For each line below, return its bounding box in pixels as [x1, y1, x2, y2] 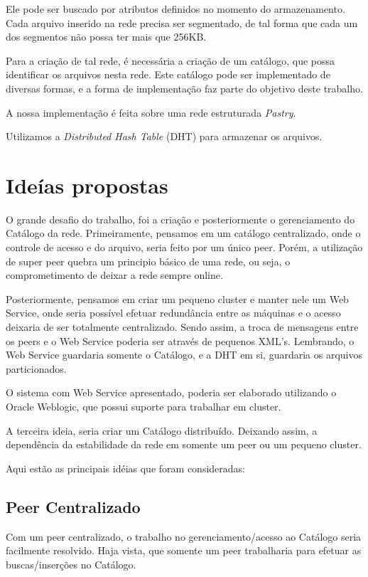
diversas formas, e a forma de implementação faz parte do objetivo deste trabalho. [6, 80, 363, 95]
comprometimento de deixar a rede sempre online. [6, 268, 223, 282]
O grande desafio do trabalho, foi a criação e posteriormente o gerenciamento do [6, 211, 355, 226]
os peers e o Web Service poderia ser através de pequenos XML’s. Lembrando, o [6, 333, 355, 348]
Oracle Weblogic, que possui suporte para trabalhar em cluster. [6, 399, 281, 413]
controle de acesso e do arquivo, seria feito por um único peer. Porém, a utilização [6, 240, 363, 255]
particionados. [6, 361, 67, 376]
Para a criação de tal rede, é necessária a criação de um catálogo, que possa [6, 53, 335, 68]
